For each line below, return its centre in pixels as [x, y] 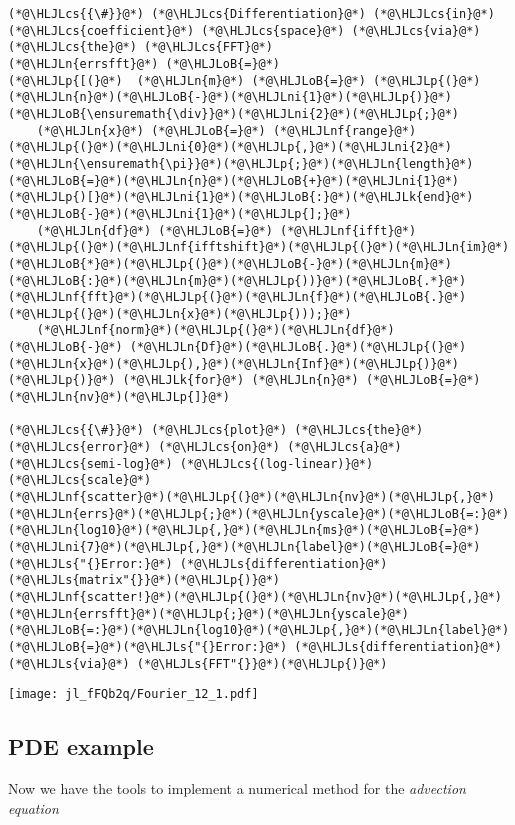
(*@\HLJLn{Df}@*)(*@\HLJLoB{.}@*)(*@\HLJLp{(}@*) [298, 347]
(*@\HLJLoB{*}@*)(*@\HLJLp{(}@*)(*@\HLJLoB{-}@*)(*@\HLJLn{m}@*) [230, 263]
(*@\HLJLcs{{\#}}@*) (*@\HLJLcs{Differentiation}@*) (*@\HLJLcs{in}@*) [251, 14]
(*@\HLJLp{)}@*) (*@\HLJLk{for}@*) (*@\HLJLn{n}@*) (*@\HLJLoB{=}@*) [244, 380]
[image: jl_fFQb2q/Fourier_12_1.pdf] [133, 694]
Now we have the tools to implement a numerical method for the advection [237, 788]
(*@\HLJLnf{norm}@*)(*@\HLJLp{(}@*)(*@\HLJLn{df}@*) [215, 330]
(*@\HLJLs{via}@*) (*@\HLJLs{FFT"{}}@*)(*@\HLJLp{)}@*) [198, 663]
